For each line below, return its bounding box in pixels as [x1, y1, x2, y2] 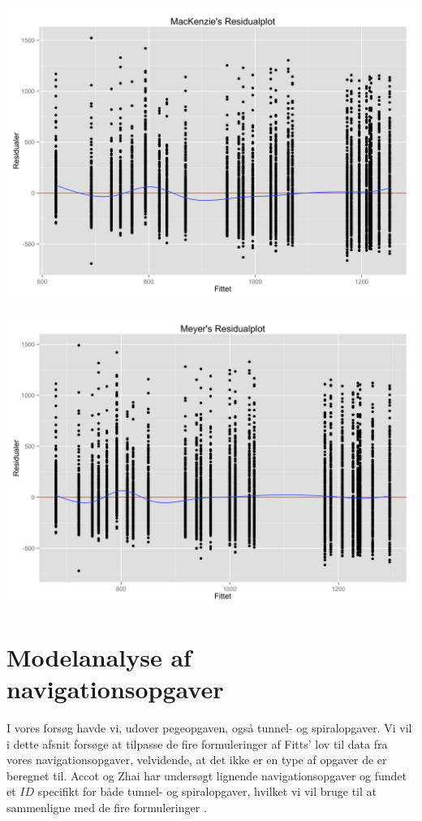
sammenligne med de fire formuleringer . [6, 799, 207, 816]
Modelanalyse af [6, 640, 192, 673]
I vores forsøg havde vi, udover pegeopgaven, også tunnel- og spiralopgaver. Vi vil [6, 719, 412, 736]
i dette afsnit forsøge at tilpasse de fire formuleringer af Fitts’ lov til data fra [6, 735, 388, 752]
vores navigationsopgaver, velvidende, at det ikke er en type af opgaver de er [6, 751, 387, 768]
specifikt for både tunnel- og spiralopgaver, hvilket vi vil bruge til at [37, 783, 377, 800]
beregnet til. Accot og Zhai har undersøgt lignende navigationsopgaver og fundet [6, 767, 407, 784]
